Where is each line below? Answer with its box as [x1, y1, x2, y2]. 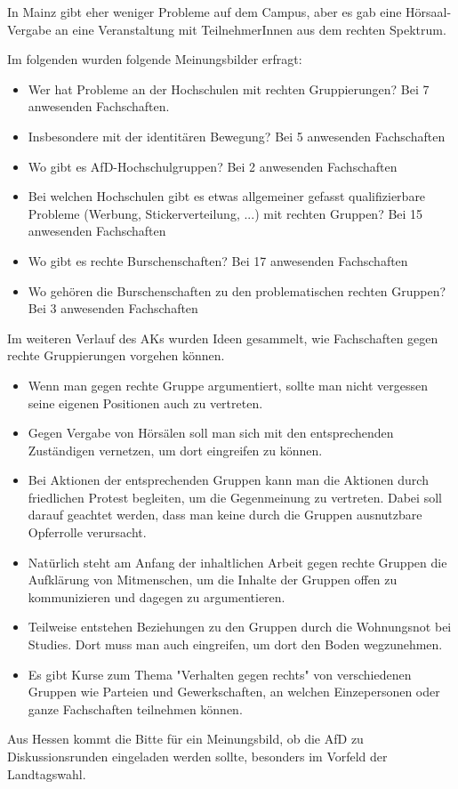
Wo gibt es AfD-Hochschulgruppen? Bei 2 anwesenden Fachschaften [28, 157, 398, 175]
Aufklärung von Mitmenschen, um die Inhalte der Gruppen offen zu [28, 570, 398, 589]
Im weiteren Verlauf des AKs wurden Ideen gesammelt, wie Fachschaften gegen [7, 328, 438, 347]
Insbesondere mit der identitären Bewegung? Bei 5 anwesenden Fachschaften [28, 126, 446, 145]
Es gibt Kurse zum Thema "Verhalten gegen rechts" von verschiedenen [28, 664, 412, 683]
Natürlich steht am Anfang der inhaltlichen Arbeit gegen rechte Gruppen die [28, 552, 447, 571]
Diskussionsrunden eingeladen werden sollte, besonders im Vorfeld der [7, 747, 388, 765]
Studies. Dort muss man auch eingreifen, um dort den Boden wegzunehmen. [28, 635, 443, 654]
